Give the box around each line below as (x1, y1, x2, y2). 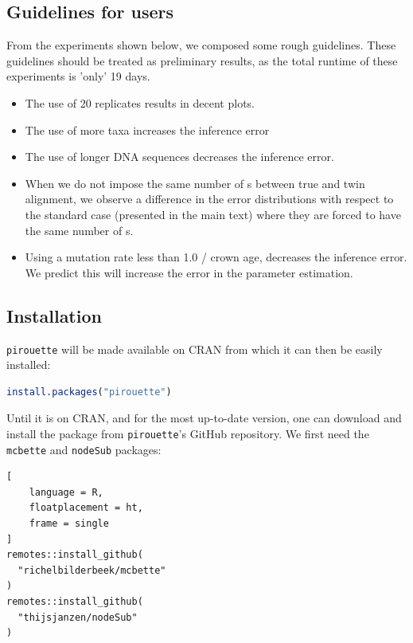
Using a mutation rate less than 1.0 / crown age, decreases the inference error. (25, 249, 407, 265)
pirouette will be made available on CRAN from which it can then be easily (6, 340, 383, 357)
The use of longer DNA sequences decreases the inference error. (25, 148, 334, 165)
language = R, (29, 486, 103, 498)
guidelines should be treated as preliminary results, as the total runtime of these (6, 52, 398, 69)
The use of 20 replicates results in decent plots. (25, 94, 255, 111)
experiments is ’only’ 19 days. (6, 68, 150, 84)
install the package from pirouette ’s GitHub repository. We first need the (6, 425, 369, 441)
